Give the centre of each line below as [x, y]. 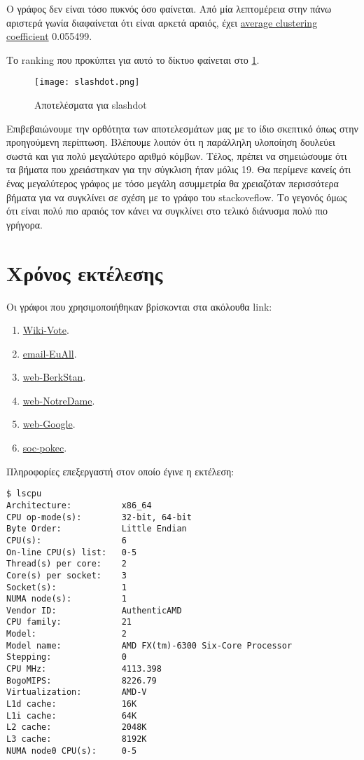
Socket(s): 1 [66, 587]
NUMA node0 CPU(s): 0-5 [72, 751]
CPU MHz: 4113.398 [84, 669]
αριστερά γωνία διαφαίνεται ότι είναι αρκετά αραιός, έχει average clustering [162, 22]
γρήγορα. [24, 224]
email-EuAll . [50, 353]
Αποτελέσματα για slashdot [91, 105]
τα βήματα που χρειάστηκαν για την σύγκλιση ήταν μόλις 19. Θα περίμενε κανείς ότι [179, 169]
